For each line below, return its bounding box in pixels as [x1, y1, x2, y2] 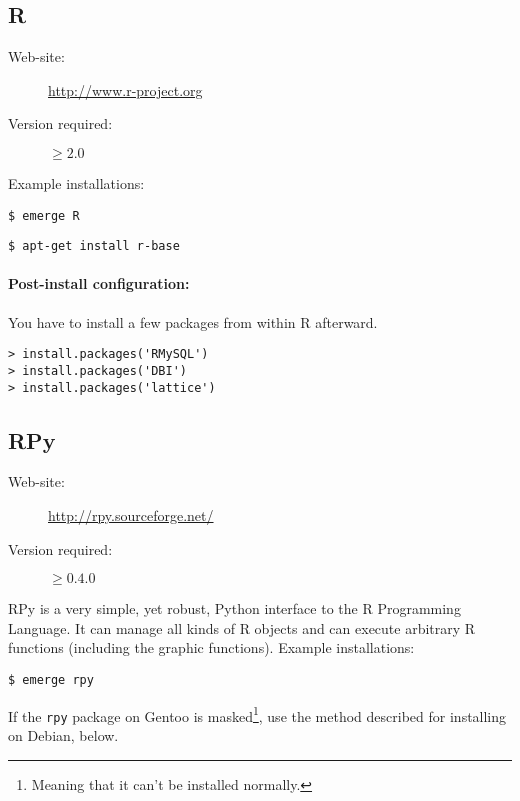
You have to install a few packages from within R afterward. [8, 311, 378, 332]
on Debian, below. [8, 724, 119, 745]
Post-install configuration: [8, 273, 190, 294]
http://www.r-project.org [48, 79, 203, 100]
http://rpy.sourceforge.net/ [48, 505, 214, 526]
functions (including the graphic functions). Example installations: [8, 637, 415, 658]
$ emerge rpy [8, 673, 94, 688]
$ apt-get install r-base [8, 239, 180, 254]
